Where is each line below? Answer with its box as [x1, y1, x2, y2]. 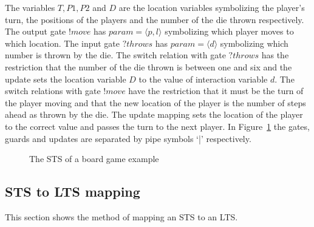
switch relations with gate [5, 84, 101, 97]
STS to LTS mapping [5, 182, 140, 201]
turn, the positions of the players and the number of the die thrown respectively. [5, 13, 304, 25]
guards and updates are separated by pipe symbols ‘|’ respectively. [5, 132, 251, 144]
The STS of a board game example [29, 152, 159, 165]
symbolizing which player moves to [165, 25, 294, 38]
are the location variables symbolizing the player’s [118, 1, 305, 13]
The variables [5, 1, 55, 13]
